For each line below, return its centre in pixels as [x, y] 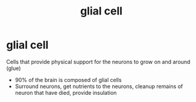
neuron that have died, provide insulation [66, 92]
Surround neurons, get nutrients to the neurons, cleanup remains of [99, 86]
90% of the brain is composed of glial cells [68, 80]
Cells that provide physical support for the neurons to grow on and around [98, 62]
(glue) [14, 68]
